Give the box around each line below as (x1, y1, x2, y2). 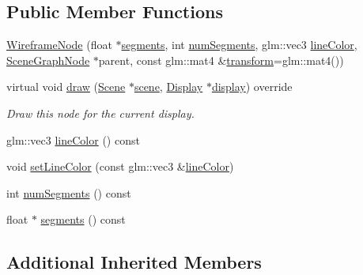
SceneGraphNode (6, 51, 90, 68)
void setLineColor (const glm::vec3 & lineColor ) (6, 158, 234, 175)
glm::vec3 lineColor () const (6, 131, 140, 148)
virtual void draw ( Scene (6, 78, 126, 95)
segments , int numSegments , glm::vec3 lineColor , (121, 36, 357, 53)
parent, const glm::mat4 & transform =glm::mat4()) (98, 51, 344, 68)
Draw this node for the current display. (6, 104, 195, 121)
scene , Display (134, 78, 203, 95)
